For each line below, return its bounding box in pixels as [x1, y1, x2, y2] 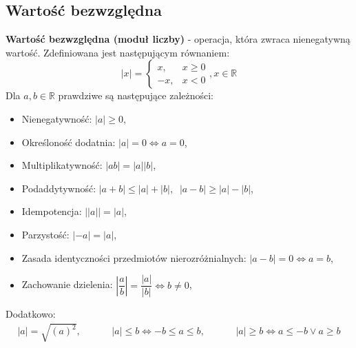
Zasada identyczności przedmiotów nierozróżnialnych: [21, 250, 247, 265]
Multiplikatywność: [21, 158, 103, 172]
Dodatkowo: [6, 307, 56, 321]
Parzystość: [21, 227, 70, 241]
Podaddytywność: [21, 181, 96, 195]
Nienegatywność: [21, 111, 92, 125]
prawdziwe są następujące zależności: [58, 88, 214, 103]
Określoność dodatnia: [21, 134, 116, 149]
